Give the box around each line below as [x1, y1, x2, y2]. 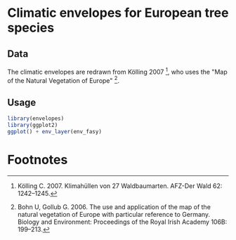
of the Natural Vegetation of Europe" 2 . [7, 75, 119, 85]
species [7, 20, 55, 36]
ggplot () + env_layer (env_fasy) [7, 128, 102, 135]
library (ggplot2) [7, 121, 58, 128]
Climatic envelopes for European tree [7, 5, 229, 21]
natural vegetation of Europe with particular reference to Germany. [17, 210, 211, 218]
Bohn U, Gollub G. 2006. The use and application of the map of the [17, 202, 211, 211]
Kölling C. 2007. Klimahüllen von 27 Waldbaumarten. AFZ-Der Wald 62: [17, 181, 223, 190]
